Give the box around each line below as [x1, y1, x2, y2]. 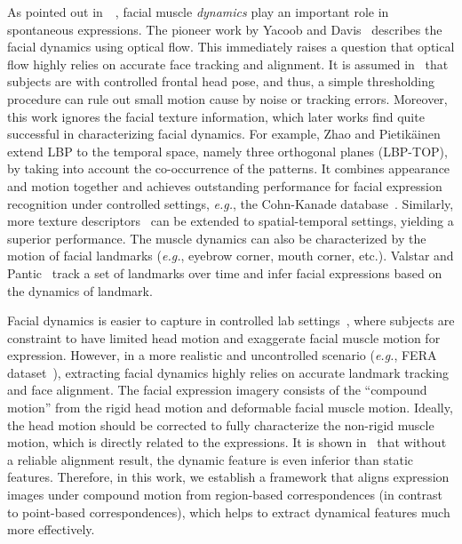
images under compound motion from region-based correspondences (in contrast [7, 485, 442, 504]
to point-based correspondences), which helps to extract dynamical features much [7, 502, 450, 521]
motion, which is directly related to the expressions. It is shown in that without [7, 433, 447, 452]
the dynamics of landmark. [7, 281, 153, 300]
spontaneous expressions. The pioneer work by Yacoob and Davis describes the [7, 20, 442, 38]
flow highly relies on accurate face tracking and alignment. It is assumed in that [7, 54, 449, 73]
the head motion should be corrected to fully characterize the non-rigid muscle [7, 415, 434, 434]
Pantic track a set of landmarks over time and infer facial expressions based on [7, 263, 442, 282]
